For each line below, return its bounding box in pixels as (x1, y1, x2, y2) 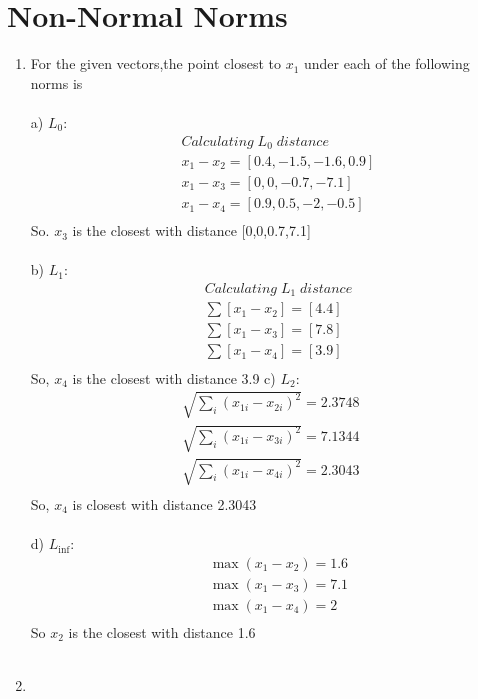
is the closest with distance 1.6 (68, 621, 256, 642)
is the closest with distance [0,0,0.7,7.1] (72, 220, 311, 241)
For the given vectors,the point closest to (30, 53, 281, 74)
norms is (30, 72, 83, 93)
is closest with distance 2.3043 (72, 493, 257, 514)
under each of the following (303, 53, 470, 74)
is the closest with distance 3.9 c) (72, 367, 276, 388)
